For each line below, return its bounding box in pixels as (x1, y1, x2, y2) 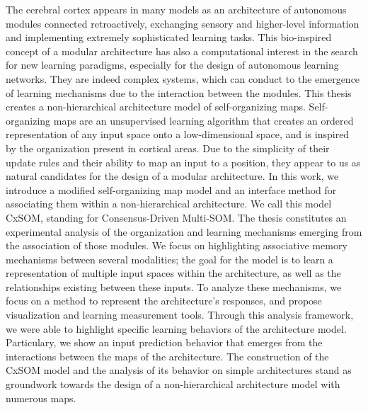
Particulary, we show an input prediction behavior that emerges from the (6, 335, 323, 350)
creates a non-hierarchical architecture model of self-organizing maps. (6, 99, 306, 114)
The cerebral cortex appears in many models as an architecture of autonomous (6, 2, 347, 16)
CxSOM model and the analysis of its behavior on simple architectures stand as (6, 363, 352, 377)
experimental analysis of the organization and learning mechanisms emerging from (6, 224, 362, 239)
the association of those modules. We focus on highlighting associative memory (6, 238, 347, 253)
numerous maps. (6, 390, 76, 405)
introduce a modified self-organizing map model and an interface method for (6, 182, 337, 197)
